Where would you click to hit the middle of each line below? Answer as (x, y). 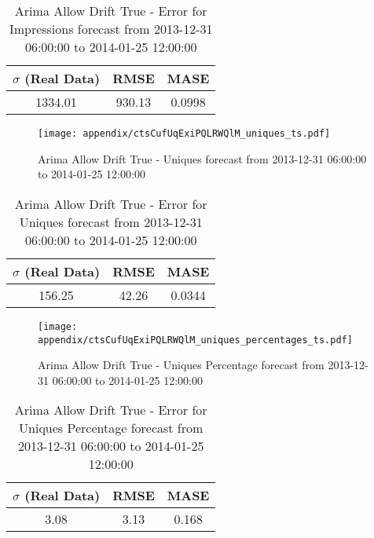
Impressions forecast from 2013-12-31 (111, 29)
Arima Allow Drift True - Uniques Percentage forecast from (181, 365)
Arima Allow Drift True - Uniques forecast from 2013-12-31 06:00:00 (202, 158)
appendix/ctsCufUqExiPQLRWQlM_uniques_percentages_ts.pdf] (195, 340)
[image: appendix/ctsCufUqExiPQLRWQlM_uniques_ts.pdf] (184, 134)
